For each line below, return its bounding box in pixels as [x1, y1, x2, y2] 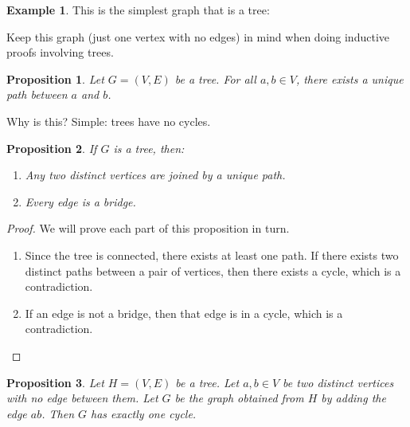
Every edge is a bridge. [25, 193, 136, 210]
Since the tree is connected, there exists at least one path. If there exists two [25, 246, 399, 263]
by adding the [321, 390, 386, 406]
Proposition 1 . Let [6, 70, 104, 87]
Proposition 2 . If [6, 139, 97, 156]
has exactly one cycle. [91, 405, 197, 421]
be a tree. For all [174, 70, 256, 87]
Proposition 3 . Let [6, 374, 104, 390]
